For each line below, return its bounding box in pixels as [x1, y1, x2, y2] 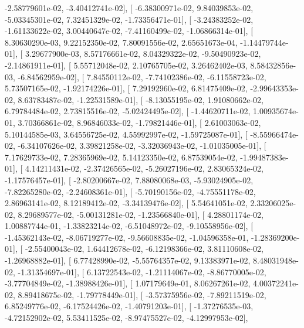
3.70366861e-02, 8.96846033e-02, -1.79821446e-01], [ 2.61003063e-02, [18, 116, 261, 128]
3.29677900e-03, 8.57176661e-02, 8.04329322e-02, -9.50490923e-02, [25, 47, 261, 60]
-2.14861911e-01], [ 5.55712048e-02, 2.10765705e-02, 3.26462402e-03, [5, 59, 248, 71]
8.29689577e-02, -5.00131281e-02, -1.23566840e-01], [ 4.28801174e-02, [18, 208, 264, 220]
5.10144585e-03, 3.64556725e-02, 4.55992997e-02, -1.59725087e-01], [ [5, 128, 248, 140]
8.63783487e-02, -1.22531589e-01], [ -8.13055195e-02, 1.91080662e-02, [18, 93, 264, 105]
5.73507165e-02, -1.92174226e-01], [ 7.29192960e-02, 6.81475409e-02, [5, 82, 248, 94]
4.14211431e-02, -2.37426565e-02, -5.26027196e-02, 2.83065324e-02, [25, 162, 264, 175]
